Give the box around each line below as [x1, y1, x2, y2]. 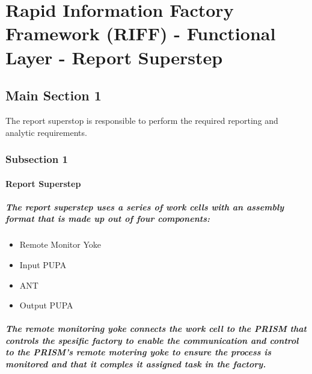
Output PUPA [19, 299, 73, 311]
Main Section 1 [5, 86, 102, 105]
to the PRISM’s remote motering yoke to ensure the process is [5, 346, 272, 358]
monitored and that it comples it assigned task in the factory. [5, 358, 266, 370]
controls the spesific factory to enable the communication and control [5, 334, 299, 346]
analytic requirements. [5, 126, 87, 138]
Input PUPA [19, 258, 67, 271]
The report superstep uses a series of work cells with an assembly [5, 200, 284, 213]
